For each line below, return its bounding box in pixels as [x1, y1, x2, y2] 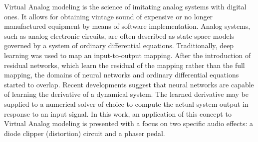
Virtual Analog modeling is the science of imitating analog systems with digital [4, 1, 247, 11]
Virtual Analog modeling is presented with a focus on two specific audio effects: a [4, 118, 253, 129]
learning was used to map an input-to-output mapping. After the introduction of [4, 50, 251, 60]
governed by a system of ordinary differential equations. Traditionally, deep [4, 40, 234, 51]
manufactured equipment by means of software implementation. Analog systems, [4, 21, 251, 31]
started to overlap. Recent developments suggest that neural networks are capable [4, 79, 254, 89]
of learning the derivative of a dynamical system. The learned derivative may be [4, 89, 249, 99]
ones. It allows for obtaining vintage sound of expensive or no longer [4, 11, 213, 21]
